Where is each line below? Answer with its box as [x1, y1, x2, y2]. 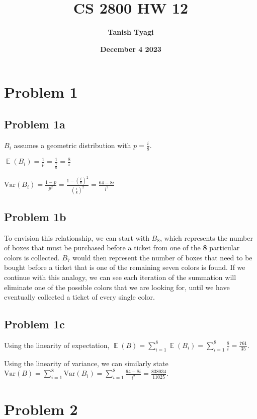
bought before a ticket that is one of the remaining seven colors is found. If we [4, 262, 245, 272]
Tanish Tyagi [108, 27, 154, 37]
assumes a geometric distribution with [14, 139, 131, 150]
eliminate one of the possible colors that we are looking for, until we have [4, 282, 230, 292]
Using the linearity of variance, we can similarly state [4, 358, 168, 368]
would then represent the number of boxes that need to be [72, 252, 252, 262]
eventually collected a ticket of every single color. [4, 292, 155, 302]
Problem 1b [4, 208, 66, 224]
